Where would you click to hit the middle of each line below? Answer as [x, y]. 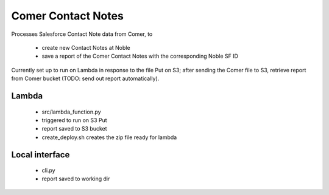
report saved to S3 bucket [74, 129]
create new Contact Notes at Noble [86, 47]
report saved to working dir [76, 179]
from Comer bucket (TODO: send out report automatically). [85, 78]
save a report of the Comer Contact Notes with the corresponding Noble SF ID [140, 56]
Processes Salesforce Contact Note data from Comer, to [82, 34]
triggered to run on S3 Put [74, 120]
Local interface [41, 155]
